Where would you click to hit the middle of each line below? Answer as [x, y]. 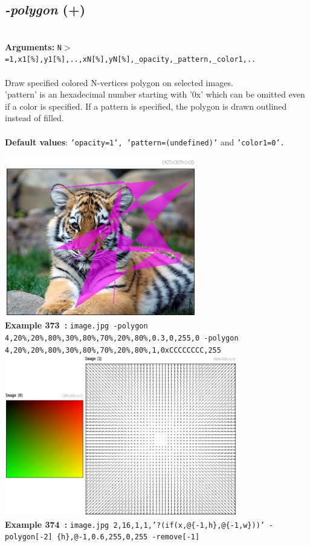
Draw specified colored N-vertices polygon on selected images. [119, 82]
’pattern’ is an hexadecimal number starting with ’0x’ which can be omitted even [155, 94]
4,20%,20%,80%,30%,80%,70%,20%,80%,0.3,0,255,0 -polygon [122, 338]
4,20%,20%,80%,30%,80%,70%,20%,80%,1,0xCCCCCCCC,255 [113, 350]
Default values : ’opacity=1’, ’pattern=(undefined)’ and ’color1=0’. [145, 141]
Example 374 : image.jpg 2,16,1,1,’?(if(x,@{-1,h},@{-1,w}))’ [135, 524]
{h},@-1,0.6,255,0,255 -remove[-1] [128, 537]
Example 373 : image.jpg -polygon [76, 325]
